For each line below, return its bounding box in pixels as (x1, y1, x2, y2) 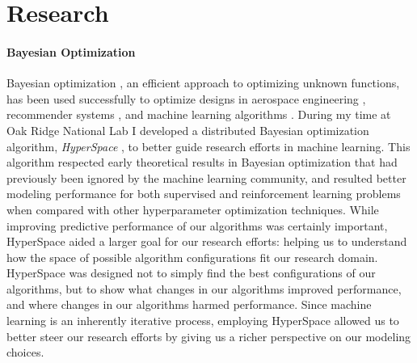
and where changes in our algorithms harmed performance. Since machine (6, 296, 372, 313)
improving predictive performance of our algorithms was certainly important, (6, 217, 388, 234)
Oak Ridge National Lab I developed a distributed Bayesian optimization (6, 121, 369, 138)
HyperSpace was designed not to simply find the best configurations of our (6, 264, 376, 281)
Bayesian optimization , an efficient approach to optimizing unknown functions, (6, 74, 400, 91)
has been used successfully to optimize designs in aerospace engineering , (6, 90, 366, 107)
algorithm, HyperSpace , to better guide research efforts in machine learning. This (6, 137, 411, 154)
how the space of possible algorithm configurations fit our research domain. (6, 248, 378, 265)
